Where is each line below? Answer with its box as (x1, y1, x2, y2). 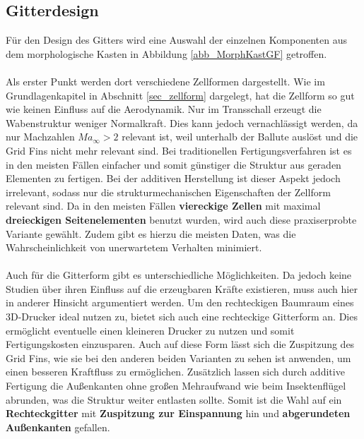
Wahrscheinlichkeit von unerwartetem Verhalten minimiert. (6, 240, 262, 255)
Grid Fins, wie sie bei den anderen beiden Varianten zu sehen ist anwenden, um (6, 350, 351, 365)
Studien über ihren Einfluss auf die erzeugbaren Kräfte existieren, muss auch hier (6, 281, 358, 296)
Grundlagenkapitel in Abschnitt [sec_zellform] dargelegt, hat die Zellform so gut (6, 88, 355, 102)
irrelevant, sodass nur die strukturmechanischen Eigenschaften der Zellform (6, 184, 331, 199)
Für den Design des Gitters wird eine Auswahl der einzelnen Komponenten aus (6, 32, 347, 47)
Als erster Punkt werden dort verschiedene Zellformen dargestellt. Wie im (6, 73, 325, 88)
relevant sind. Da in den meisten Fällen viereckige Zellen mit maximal (6, 198, 321, 213)
